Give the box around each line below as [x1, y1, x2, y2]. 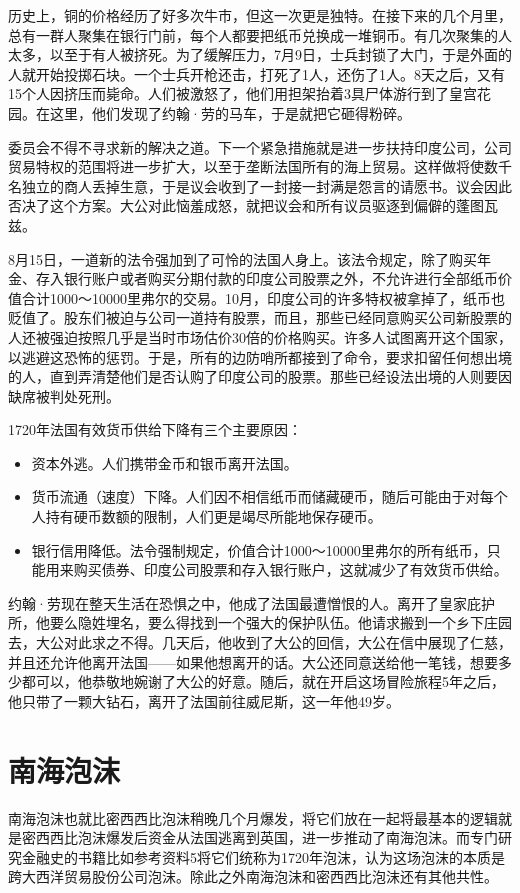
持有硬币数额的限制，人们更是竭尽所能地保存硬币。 [45, 506, 382, 527]
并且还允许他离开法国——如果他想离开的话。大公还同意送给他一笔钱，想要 [8, 651, 498, 672]
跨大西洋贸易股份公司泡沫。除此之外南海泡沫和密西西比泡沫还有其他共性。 [8, 866, 498, 887]
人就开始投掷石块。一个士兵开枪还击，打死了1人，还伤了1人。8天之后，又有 [8, 63, 505, 84]
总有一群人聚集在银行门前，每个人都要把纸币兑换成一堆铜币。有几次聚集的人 [8, 24, 512, 45]
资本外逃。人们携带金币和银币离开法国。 [31, 452, 298, 473]
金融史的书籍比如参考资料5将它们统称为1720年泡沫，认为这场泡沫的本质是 [21, 846, 505, 867]
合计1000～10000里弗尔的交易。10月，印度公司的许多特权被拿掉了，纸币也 [21, 287, 505, 308]
